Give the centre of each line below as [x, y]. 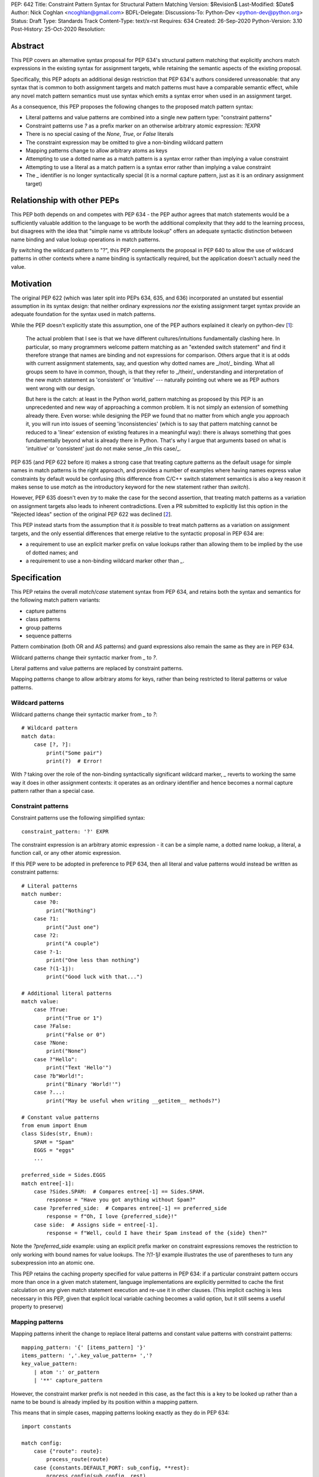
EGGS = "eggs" [54, 1150]
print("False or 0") [76, 1034]
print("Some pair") [74, 753]
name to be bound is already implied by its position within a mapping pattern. [105, 1402]
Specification [36, 578]
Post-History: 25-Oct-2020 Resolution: [58, 29]
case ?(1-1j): [54, 968]
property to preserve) [37, 1307]
